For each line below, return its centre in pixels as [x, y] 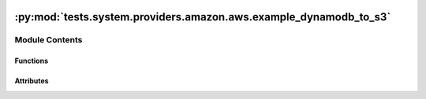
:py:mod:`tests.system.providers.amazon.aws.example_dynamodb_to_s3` [203, 17]
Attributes [32, 81]
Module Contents [49, 40]
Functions [32, 61]
